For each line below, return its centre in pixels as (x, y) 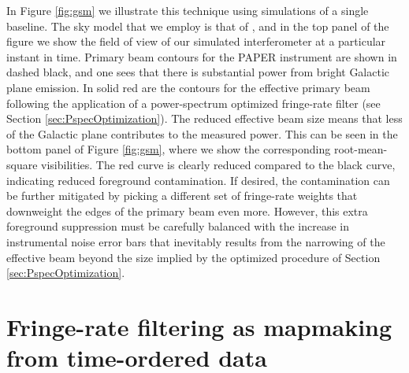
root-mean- (361, 149)
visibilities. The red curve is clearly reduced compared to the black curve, (218, 164)
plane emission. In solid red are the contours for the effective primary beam (188, 87)
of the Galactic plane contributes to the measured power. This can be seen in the (202, 133)
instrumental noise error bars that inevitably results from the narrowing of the (196, 241)
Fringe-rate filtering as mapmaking (199, 326)
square (22, 164)
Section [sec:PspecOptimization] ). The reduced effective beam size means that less (204, 118)
